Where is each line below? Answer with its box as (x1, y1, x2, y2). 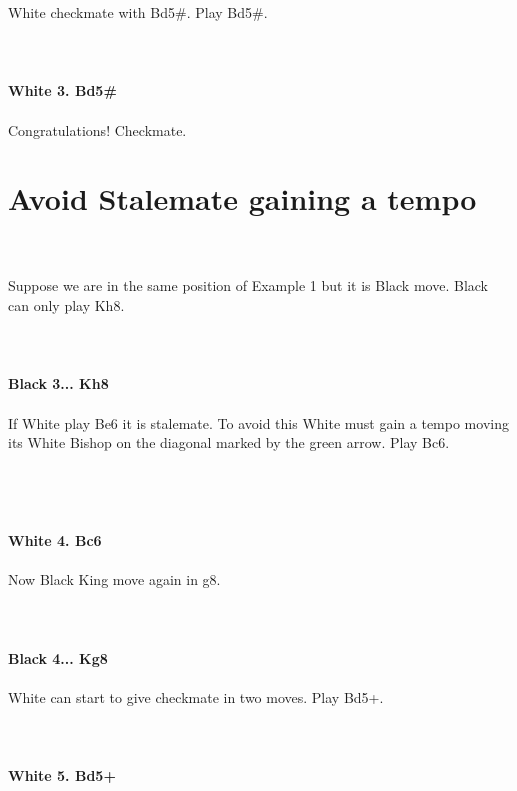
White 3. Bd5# (8, 80, 117, 101)
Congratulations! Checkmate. (8, 119, 187, 140)
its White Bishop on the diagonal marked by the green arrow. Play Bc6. (8, 432, 450, 453)
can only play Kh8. (8, 295, 125, 316)
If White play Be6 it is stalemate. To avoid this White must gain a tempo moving (8, 412, 509, 433)
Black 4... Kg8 (8, 647, 108, 668)
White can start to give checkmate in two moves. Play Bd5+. (8, 686, 384, 707)
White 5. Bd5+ (8, 765, 116, 786)
